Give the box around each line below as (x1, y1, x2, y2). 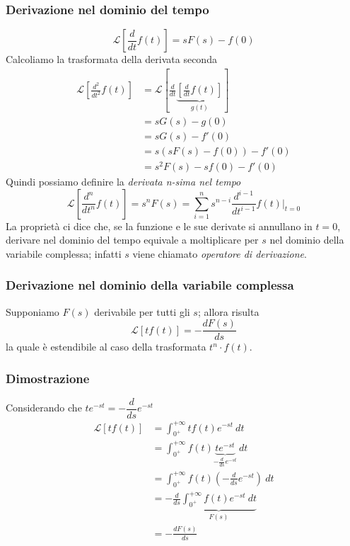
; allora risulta (197, 304, 259, 319)
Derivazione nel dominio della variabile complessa (6, 276, 294, 294)
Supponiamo (6, 304, 59, 319)
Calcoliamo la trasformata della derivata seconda (6, 52, 217, 67)
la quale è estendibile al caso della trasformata (6, 339, 206, 354)
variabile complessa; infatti (6, 246, 122, 261)
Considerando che (6, 400, 82, 415)
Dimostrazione (6, 369, 90, 387)
